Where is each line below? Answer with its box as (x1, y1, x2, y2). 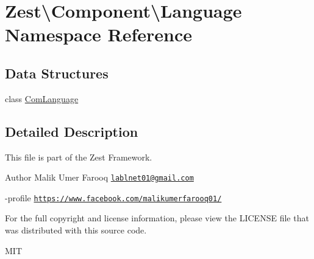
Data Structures (5, 63, 109, 82)
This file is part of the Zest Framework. (5, 150, 152, 163)
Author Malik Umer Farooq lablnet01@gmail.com (5, 171, 194, 184)
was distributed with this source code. (5, 224, 147, 237)
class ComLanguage (5, 92, 79, 105)
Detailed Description (5, 122, 138, 140)
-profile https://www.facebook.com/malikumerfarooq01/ (5, 191, 222, 204)
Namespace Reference (5, 22, 192, 47)
